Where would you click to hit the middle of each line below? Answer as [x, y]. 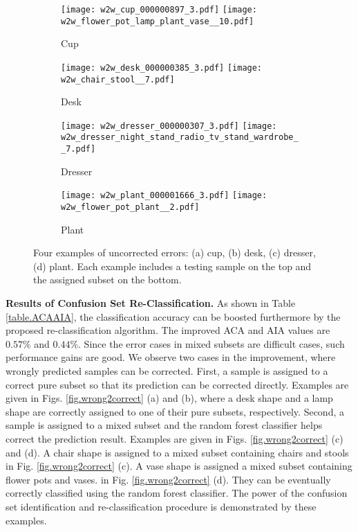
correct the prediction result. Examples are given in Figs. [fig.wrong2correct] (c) [175, 438]
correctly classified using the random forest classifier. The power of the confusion [177, 493]
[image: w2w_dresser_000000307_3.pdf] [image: [169, 126]
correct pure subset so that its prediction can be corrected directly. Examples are [177, 384]
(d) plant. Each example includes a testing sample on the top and [172, 266]
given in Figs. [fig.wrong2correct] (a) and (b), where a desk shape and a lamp [169, 398]
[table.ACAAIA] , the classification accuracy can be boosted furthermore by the [173, 316]
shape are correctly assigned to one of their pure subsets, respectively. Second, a [175, 411]
